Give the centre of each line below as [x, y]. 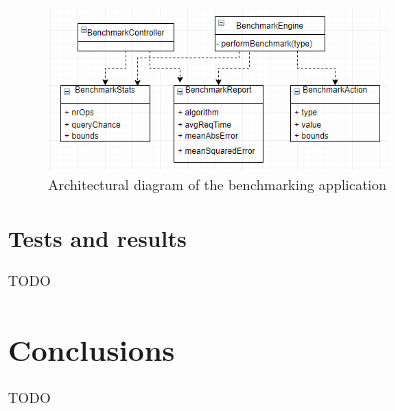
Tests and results [97, 238]
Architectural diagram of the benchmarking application [217, 184]
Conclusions [91, 348]
